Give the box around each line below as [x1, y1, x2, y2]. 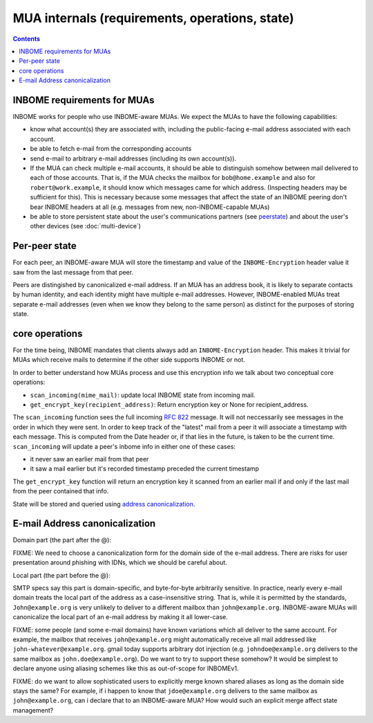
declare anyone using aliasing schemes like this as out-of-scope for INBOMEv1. [12, 664, 239, 672]
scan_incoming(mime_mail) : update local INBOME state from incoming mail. [30, 391, 256, 399]
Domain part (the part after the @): [12, 536, 112, 544]
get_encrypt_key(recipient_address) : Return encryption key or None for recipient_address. [30, 401, 309, 409]
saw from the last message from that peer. [12, 268, 134, 276]
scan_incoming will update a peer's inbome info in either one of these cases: [12, 442, 236, 450]
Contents [12, 35, 41, 43]
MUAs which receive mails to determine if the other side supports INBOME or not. [12, 356, 245, 364]
